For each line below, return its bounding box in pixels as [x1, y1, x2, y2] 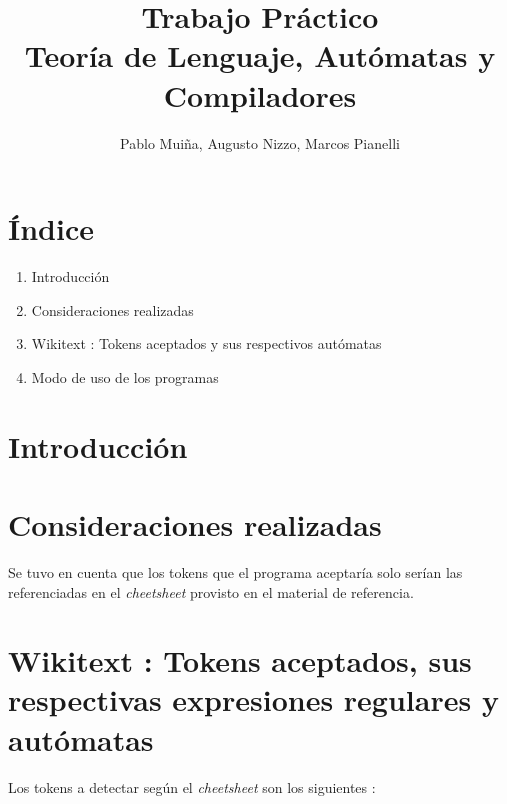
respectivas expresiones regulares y [8, 679, 499, 720]
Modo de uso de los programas [31, 366, 219, 387]
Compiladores [163, 74, 357, 115]
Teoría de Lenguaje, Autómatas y [24, 35, 496, 76]
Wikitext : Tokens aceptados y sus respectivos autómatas [31, 333, 382, 354]
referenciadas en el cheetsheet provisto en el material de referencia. [8, 581, 414, 602]
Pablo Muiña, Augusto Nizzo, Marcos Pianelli [120, 132, 400, 153]
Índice [8, 208, 94, 249]
